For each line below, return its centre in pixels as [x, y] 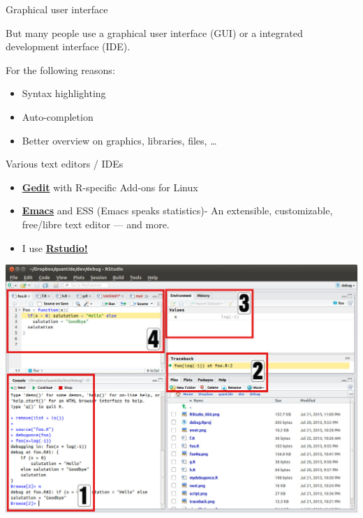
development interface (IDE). [68, 46]
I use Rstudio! [55, 247]
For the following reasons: [60, 69]
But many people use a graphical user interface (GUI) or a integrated [154, 32]
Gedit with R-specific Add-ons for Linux [110, 187]
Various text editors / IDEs [65, 164]
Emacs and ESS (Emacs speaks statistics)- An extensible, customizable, [177, 210]
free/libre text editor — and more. [96, 224]
